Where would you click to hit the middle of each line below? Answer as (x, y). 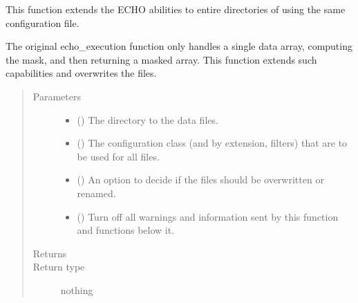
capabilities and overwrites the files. (81, 73)
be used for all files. (118, 156)
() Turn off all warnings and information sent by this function (208, 216)
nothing (77, 290)
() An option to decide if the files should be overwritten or (200, 180)
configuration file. (43, 22)
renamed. (96, 193)
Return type (59, 267)
